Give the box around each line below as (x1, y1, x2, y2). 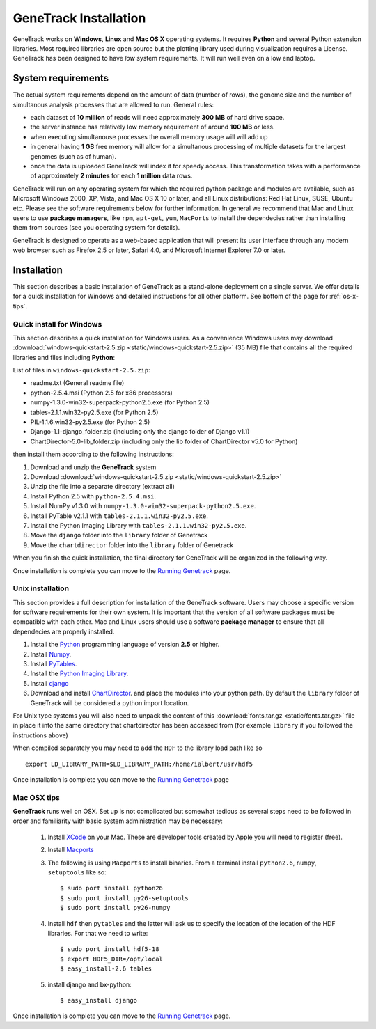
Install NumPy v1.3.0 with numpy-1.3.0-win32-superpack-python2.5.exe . (30, 502, 256, 510)
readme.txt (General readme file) (30, 379, 125, 387)
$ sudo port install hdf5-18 (60, 945, 159, 953)
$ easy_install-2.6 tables (60, 965, 152, 973)
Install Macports (47, 846, 94, 854)
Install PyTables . (30, 660, 77, 668)
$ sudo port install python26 (60, 884, 164, 893)
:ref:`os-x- (329, 292, 359, 301)
